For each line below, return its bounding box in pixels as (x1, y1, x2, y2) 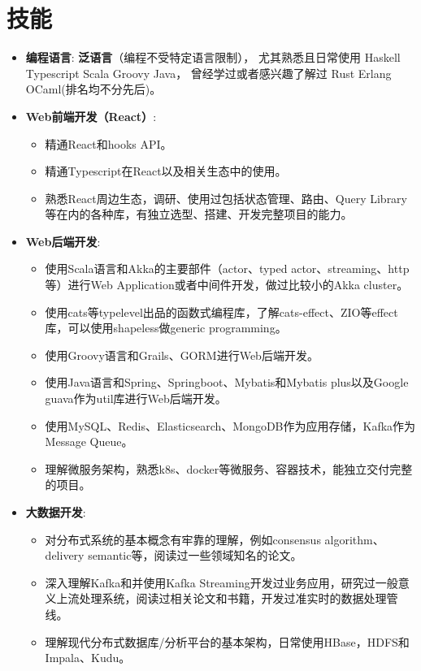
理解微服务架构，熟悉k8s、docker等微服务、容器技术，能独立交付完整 (45, 460, 413, 477)
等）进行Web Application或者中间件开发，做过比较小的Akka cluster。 (45, 276, 409, 293)
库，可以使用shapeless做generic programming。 (45, 319, 287, 336)
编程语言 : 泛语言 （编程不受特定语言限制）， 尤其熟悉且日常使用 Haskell (25, 49, 401, 66)
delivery (45, 547, 85, 564)
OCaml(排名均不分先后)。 (25, 80, 162, 97)
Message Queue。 (45, 433, 133, 450)
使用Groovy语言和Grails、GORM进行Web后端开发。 (45, 346, 319, 363)
